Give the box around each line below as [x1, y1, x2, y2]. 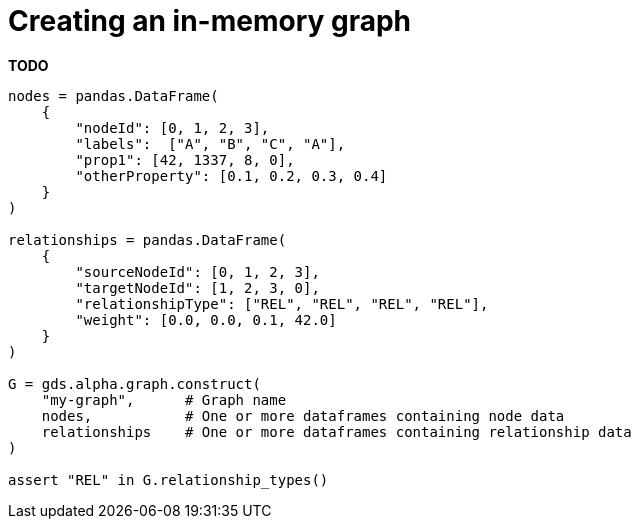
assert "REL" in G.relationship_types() [8, 471, 329, 488]
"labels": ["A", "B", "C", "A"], [75, 135, 346, 152]
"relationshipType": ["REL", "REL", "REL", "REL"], [75, 295, 489, 312]
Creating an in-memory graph [8, 4, 412, 38]
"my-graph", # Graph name [41, 391, 287, 408]
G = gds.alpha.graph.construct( [8, 375, 261, 392]
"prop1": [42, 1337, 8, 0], [75, 151, 295, 168]
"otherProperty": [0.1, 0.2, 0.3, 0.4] [75, 167, 388, 184]
